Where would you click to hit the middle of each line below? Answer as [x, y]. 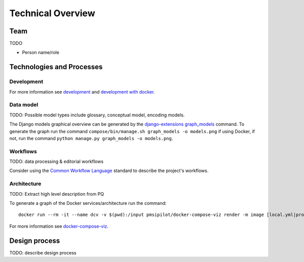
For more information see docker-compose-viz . [59, 226]
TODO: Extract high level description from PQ [57, 194]
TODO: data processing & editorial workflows [56, 161]
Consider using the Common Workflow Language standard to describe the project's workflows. [109, 171]
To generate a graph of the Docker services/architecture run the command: [88, 203]
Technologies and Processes [56, 67]
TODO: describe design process [43, 252]
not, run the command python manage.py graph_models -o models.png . [91, 138]
